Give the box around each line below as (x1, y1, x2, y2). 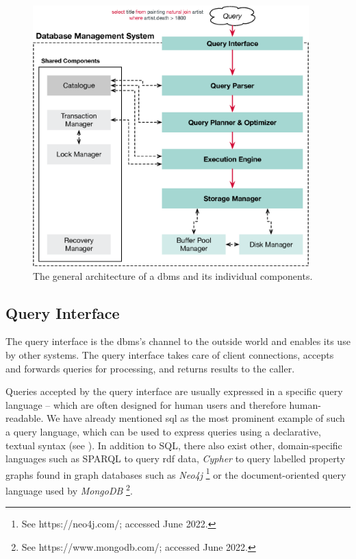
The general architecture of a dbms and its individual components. (33, 268, 313, 283)
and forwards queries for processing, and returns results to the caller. (5, 361, 295, 375)
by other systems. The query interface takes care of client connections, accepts (5, 347, 334, 361)
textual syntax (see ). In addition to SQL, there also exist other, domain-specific (5, 438, 342, 452)
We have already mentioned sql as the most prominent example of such (46, 411, 345, 425)
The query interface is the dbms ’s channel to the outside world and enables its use (5, 334, 351, 348)
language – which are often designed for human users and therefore (5, 397, 286, 412)
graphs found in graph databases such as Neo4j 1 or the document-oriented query (5, 465, 346, 481)
